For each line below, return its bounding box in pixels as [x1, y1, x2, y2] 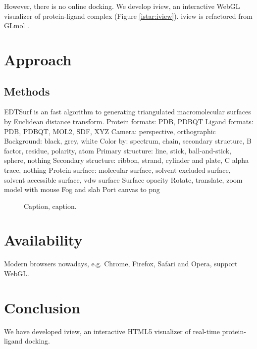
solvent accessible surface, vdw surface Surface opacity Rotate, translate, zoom [4, 174, 243, 185]
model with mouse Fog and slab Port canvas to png [4, 184, 160, 195]
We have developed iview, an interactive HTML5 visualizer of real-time [4, 326, 220, 336]
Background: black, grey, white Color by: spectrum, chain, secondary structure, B [4, 136, 252, 146]
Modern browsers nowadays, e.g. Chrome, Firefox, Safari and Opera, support [4, 258, 238, 269]
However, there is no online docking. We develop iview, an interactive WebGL [4, 1, 240, 11]
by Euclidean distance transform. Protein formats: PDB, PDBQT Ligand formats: [4, 116, 254, 126]
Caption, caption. [24, 200, 77, 211]
